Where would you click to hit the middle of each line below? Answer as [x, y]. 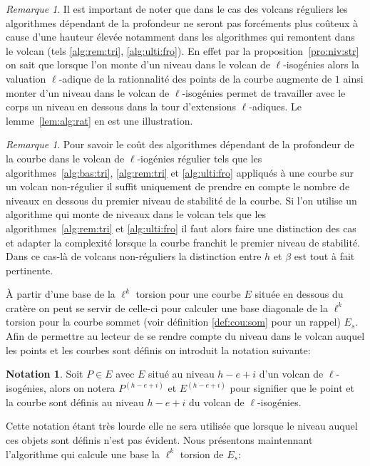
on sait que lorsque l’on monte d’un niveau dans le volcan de [138, 64]
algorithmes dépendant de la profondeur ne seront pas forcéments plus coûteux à [182, 22]
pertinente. [30, 270]
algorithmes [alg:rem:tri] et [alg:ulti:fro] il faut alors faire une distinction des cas [181, 228]
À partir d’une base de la [61, 294]
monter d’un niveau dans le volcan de [88, 92]
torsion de [202, 454]
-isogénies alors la [321, 64]
